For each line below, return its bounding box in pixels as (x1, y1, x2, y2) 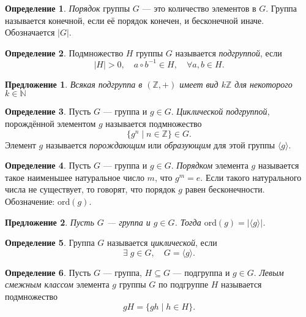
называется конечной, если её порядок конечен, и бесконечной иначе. (5, 13, 264, 26)
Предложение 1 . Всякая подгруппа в (5, 77, 143, 90)
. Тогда (174, 215, 201, 228)
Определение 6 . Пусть (5, 265, 91, 278)
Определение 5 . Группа (5, 236, 95, 249)
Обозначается (5, 26, 55, 39)
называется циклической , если (107, 236, 217, 249)
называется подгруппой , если (175, 46, 282, 59)
